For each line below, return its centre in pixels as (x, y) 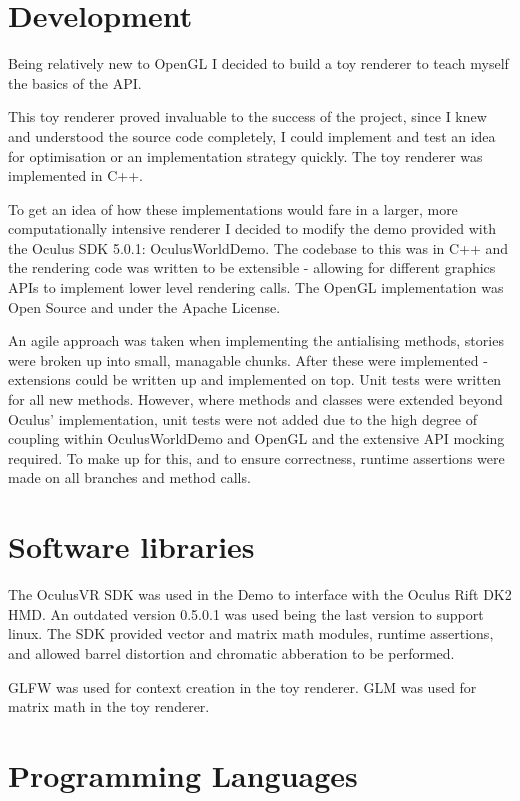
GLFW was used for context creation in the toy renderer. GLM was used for (242, 686)
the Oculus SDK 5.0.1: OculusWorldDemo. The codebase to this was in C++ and (258, 247)
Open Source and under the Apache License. (144, 306)
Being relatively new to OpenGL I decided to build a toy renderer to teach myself (258, 63)
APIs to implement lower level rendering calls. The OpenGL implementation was (256, 287)
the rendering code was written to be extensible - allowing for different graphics (252, 267)
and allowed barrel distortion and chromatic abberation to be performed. (231, 652)
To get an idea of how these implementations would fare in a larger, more (233, 208)
